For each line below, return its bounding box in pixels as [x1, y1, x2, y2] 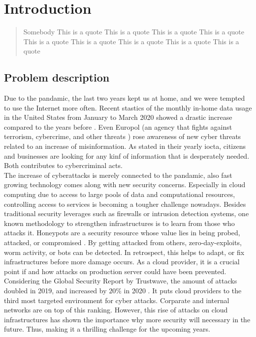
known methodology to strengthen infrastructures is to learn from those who [4, 218, 235, 228]
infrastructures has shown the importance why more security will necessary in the [4, 314, 251, 324]
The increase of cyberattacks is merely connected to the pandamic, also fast [4, 169, 232, 180]
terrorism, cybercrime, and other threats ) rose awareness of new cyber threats [4, 131, 241, 141]
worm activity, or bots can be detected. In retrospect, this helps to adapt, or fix [4, 247, 245, 257]
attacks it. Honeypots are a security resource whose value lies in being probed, [4, 227, 240, 238]
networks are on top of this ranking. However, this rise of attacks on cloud [4, 305, 228, 315]
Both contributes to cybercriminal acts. [4, 160, 123, 170]
